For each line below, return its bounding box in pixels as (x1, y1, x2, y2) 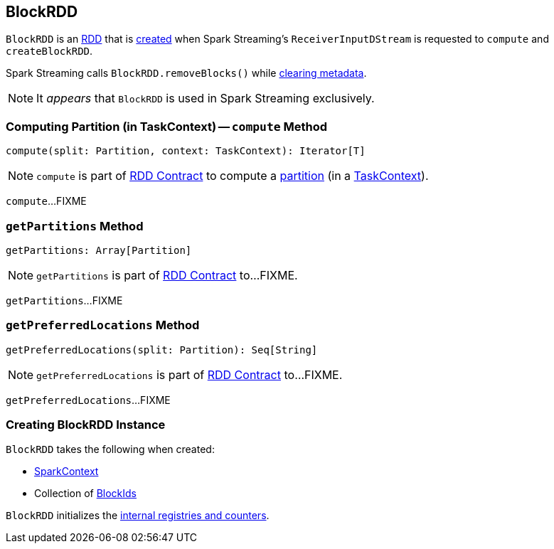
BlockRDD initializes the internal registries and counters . (6, 509, 270, 522)
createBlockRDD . (6, 45, 93, 58)
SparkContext (34, 465, 99, 478)
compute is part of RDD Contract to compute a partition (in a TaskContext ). (36, 169, 429, 183)
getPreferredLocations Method (6, 318, 200, 333)
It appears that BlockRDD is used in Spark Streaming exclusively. (36, 91, 375, 106)
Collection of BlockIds (34, 487, 137, 500)
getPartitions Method (6, 218, 144, 233)
